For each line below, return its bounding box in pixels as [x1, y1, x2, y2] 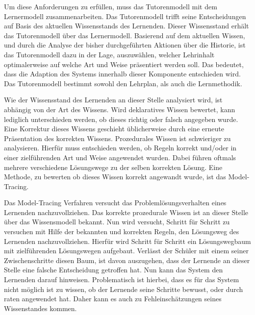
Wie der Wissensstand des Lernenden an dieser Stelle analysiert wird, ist [4, 95, 223, 105]
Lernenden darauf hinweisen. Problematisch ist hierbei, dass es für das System [4, 274, 239, 285]
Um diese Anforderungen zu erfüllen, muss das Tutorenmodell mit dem [4, 1, 217, 11]
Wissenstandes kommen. [4, 303, 77, 313]
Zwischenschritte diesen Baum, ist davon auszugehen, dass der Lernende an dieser [4, 255, 250, 265]
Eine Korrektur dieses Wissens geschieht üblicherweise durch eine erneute [4, 123, 224, 134]
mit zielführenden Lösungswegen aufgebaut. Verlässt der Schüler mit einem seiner [4, 245, 249, 256]
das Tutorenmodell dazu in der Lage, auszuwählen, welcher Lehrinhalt [4, 49, 215, 59]
